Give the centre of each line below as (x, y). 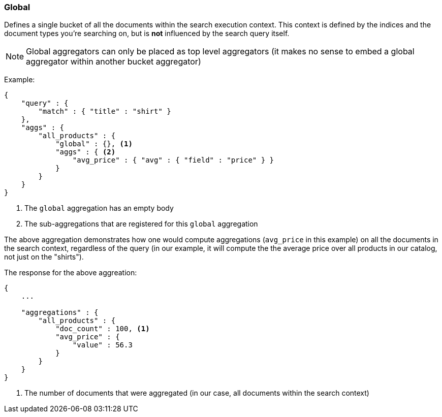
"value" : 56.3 (102, 345)
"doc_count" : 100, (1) (103, 329)
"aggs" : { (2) (86, 152)
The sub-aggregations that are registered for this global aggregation (141, 224)
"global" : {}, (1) (94, 144)
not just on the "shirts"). (44, 257)
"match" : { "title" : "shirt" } (105, 111)
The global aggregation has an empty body (99, 208)
